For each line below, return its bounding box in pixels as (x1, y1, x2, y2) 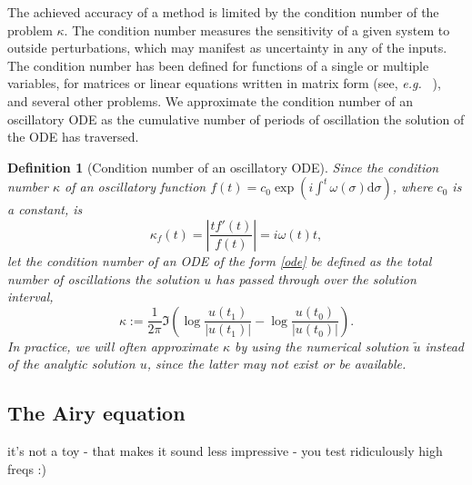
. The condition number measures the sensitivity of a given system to (64, 20, 450, 39)
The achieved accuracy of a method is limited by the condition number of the (7, 3, 439, 21)
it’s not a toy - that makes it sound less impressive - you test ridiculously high (7, 441, 443, 460)
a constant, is (7, 200, 83, 219)
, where (392, 177, 433, 196)
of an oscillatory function (65, 177, 206, 196)
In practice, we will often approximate (7, 336, 218, 355)
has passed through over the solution (216, 269, 417, 288)
